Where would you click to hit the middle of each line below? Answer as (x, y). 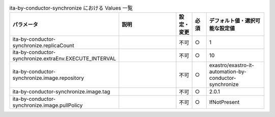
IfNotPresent (224, 102)
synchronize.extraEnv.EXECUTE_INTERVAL (64, 58)
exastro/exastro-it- (232, 65)
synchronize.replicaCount (43, 46)
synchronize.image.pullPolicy (48, 105)
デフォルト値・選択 (232, 21)
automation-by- (228, 72)
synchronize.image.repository (48, 78)
